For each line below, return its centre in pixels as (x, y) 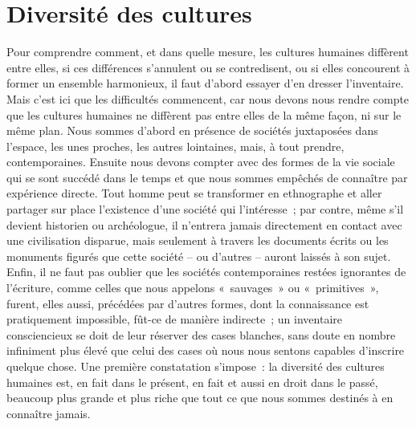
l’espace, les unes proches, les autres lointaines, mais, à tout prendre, (175, 146)
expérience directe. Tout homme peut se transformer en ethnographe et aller (194, 193)
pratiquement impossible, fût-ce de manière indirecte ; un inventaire (174, 319)
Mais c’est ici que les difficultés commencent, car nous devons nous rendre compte (208, 98)
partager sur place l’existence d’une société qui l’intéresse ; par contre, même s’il (205, 209)
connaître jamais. (49, 413)
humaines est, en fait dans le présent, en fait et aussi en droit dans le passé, (192, 382)
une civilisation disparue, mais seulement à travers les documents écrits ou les (198, 240)
